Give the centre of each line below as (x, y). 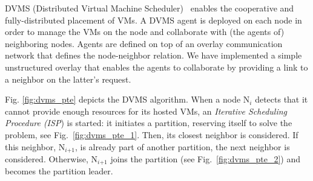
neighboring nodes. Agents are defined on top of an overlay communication (144, 43)
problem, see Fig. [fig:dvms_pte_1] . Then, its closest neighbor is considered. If (152, 134)
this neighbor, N (35, 146)
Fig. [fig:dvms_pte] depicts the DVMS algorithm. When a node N (127, 99)
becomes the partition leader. (59, 171)
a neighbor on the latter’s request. (68, 79)
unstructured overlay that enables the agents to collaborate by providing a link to (156, 67)
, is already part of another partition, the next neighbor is (183, 146)
